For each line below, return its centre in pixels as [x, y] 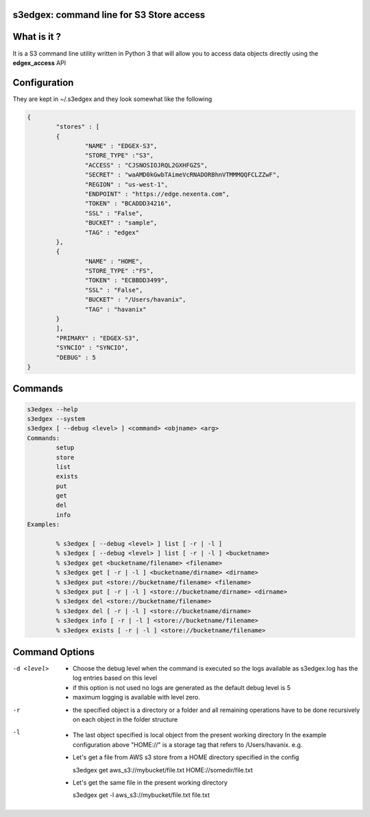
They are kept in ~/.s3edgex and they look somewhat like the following [112, 99]
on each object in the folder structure [125, 720]
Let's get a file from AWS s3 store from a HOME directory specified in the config [186, 757]
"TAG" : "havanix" [115, 309]
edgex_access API [39, 62]
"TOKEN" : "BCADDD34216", [128, 204]
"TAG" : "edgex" [112, 232]
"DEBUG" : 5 [76, 357]
